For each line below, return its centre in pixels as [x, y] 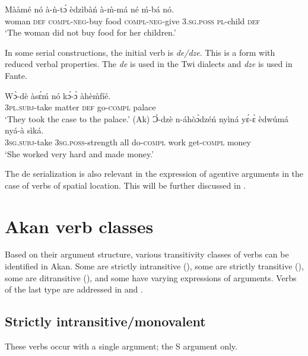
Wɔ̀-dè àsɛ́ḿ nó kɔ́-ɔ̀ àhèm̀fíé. [58, 95]
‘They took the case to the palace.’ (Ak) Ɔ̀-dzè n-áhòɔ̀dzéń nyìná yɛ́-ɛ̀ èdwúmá [147, 118]
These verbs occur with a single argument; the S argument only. [121, 346]
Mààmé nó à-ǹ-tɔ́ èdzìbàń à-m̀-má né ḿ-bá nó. [90, 9]
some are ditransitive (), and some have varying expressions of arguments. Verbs [151, 277]
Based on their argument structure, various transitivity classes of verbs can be [147, 254]
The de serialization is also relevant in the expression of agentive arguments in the [154, 174]
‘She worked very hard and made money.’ [79, 153]
